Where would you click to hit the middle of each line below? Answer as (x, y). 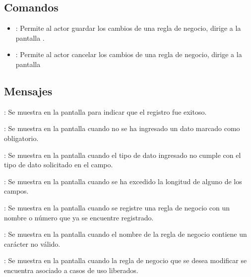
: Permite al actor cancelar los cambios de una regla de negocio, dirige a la (129, 54)
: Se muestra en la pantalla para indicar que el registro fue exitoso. (105, 111)
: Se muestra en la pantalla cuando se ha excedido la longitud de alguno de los (123, 181)
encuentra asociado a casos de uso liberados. (71, 270)
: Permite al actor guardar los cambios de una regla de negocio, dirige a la (128, 28)
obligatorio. (21, 138)
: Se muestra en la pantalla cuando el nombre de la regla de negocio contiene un (125, 234)
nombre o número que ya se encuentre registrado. (79, 217)
